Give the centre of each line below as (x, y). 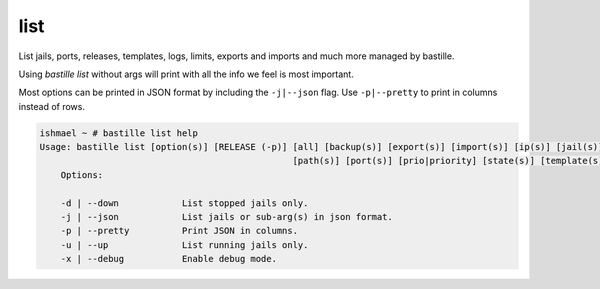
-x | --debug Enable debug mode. (168, 259)
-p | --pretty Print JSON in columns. (179, 231)
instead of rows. (51, 106)
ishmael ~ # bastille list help (119, 133)
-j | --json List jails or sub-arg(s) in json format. (227, 217)
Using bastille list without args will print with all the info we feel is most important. (186, 74)
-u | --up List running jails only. (184, 244)
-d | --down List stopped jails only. (184, 203)
